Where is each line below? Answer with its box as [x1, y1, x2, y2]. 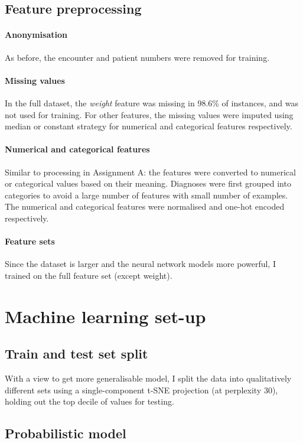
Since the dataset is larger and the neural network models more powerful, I [5, 258, 276, 270]
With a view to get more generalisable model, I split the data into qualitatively [5, 372, 292, 385]
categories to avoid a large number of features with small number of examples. [5, 188, 288, 201]
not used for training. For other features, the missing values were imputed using [5, 108, 294, 120]
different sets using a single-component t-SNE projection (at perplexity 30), [5, 383, 278, 396]
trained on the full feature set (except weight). [5, 269, 172, 281]
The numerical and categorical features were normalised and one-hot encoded [5, 200, 285, 213]
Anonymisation [5, 28, 67, 41]
